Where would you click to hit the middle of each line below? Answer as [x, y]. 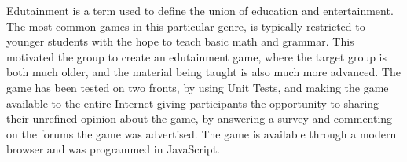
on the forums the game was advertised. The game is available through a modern [202, 133]
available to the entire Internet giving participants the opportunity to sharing [193, 103]
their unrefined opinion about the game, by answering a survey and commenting [200, 118]
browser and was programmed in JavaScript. [113, 149]
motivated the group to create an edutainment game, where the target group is [197, 56]
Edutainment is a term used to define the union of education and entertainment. [200, 10]
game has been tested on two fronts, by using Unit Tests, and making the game [198, 87]
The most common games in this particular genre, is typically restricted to [186, 26]
